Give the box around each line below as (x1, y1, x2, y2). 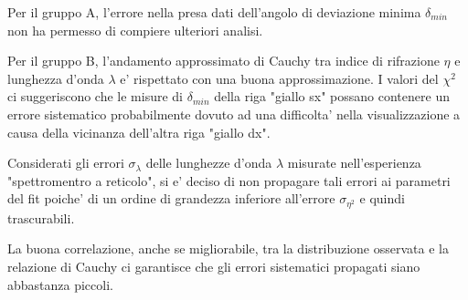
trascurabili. (7, 208, 75, 227)
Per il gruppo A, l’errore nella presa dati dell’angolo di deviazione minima (7, 3, 421, 21)
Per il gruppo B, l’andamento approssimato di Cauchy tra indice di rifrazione (7, 51, 440, 70)
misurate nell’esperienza (287, 153, 421, 172)
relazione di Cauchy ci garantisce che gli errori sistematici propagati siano (7, 256, 420, 275)
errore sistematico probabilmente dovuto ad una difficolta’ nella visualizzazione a (7, 104, 461, 123)
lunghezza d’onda (7, 68, 104, 88)
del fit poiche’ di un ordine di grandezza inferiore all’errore (7, 189, 335, 208)
